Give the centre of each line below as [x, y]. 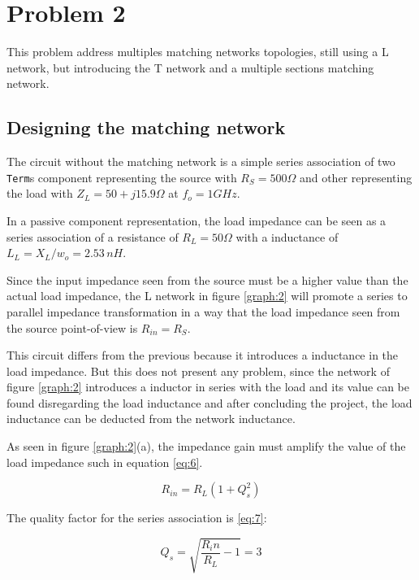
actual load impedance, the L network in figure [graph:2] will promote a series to [207, 296]
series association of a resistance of [93, 236]
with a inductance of [287, 236]
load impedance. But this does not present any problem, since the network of [198, 371]
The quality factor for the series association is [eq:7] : [137, 518]
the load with [40, 193]
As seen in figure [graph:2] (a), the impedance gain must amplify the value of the [206, 446]
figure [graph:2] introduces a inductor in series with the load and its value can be [208, 387]
